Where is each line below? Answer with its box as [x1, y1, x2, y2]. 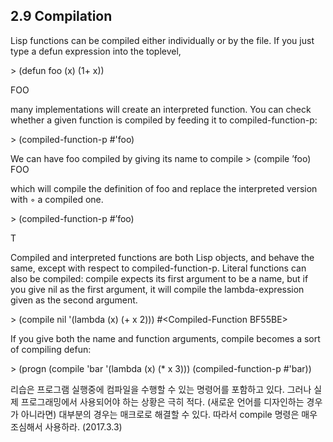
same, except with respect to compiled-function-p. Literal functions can [10, 262, 307, 274]
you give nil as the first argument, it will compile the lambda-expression [10, 283, 305, 295]
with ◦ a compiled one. [10, 193, 104, 205]
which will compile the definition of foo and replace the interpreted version [10, 182, 318, 194]
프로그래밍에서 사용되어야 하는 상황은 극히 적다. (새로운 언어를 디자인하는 [20, 395, 305, 408]
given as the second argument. [10, 294, 138, 306]
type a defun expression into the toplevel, [10, 45, 182, 57]
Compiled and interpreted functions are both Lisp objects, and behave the [10, 251, 315, 263]
